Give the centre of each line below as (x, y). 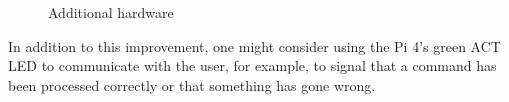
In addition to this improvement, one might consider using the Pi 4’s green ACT (254, 45)
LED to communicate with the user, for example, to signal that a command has (252, 65)
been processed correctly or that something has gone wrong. (192, 84)
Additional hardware (111, 12)
